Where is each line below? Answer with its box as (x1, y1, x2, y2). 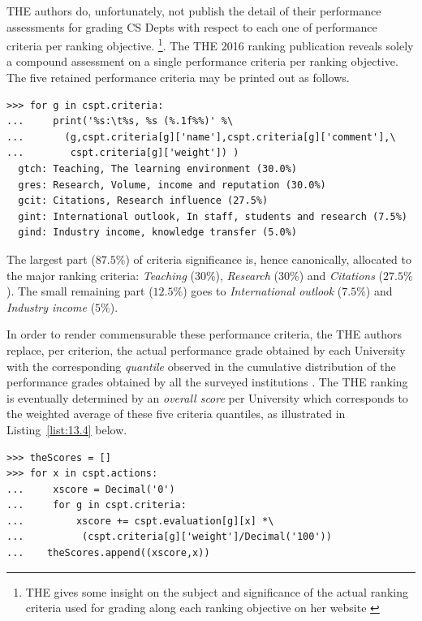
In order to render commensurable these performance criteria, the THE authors (6, 326, 402, 343)
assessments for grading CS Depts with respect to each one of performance (6, 18, 377, 35)
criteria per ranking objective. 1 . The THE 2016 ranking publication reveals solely (6, 35, 414, 54)
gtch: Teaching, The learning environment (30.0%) (18, 163, 297, 175)
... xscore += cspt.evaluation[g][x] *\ (6, 515, 274, 527)
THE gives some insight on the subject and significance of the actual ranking (25, 583, 408, 600)
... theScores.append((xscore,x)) (6, 547, 210, 559)
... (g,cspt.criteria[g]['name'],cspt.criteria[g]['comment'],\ (6, 131, 396, 143)
